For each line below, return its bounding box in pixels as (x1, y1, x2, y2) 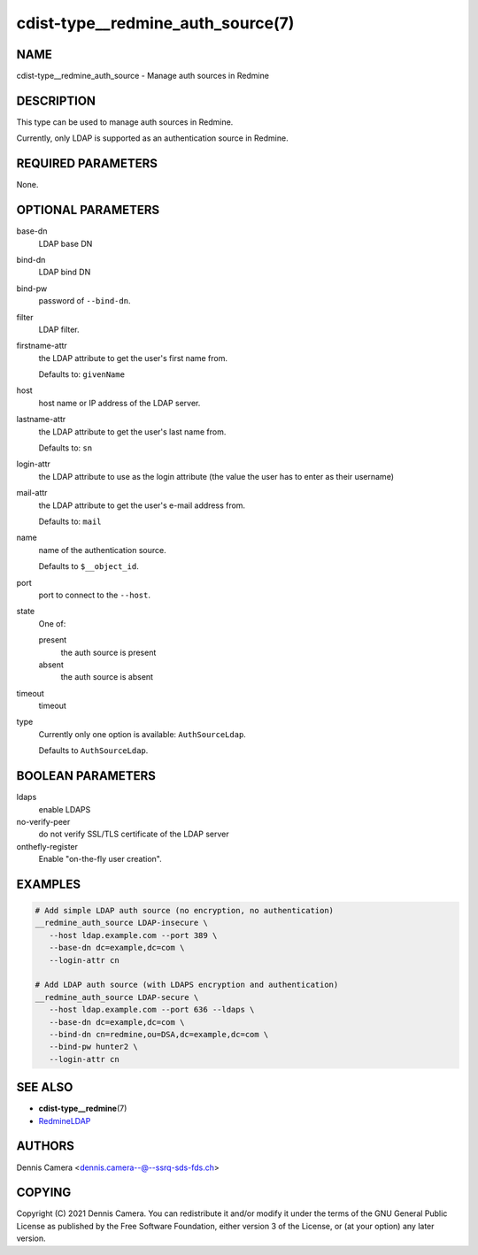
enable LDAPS (38, 804, 91, 814)
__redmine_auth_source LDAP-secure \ (35, 992, 199, 1002)
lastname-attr (16, 414, 66, 425)
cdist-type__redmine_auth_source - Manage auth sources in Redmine (16, 71, 270, 81)
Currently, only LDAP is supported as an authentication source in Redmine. (16, 133, 289, 143)
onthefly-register (16, 841, 79, 851)
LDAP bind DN (38, 266, 91, 278)
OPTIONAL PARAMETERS (16, 203, 160, 218)
